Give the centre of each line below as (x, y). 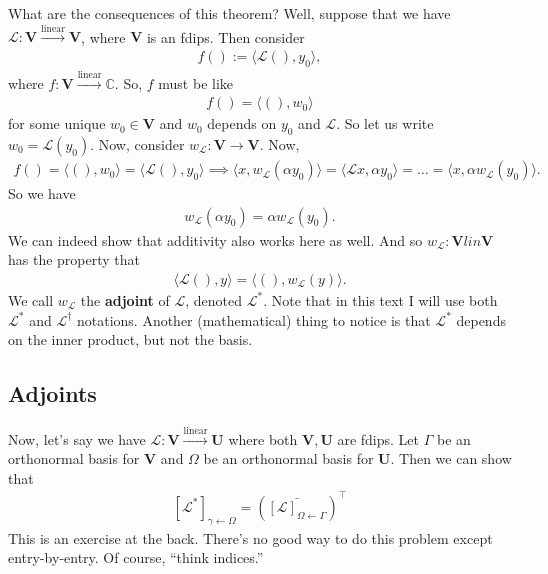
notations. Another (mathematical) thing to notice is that (253, 319)
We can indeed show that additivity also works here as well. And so (215, 239)
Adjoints (52, 393)
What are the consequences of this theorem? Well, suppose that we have (229, 13)
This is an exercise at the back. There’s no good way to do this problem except (250, 537)
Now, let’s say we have (77, 438)
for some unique (57, 123)
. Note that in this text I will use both (380, 299)
